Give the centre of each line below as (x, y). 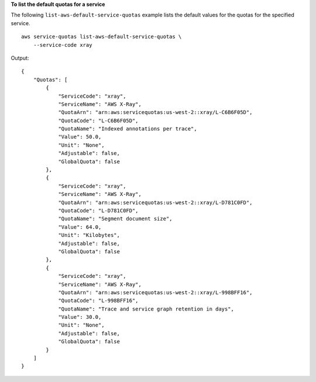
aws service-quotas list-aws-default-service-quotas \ (102, 37)
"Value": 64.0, (80, 227)
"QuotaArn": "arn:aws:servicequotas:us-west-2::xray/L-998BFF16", (155, 292)
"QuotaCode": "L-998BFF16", (98, 301)
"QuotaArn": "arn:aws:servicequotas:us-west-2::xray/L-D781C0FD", (155, 202)
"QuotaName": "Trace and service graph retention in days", (146, 309)
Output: (20, 58)
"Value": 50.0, (80, 137)
